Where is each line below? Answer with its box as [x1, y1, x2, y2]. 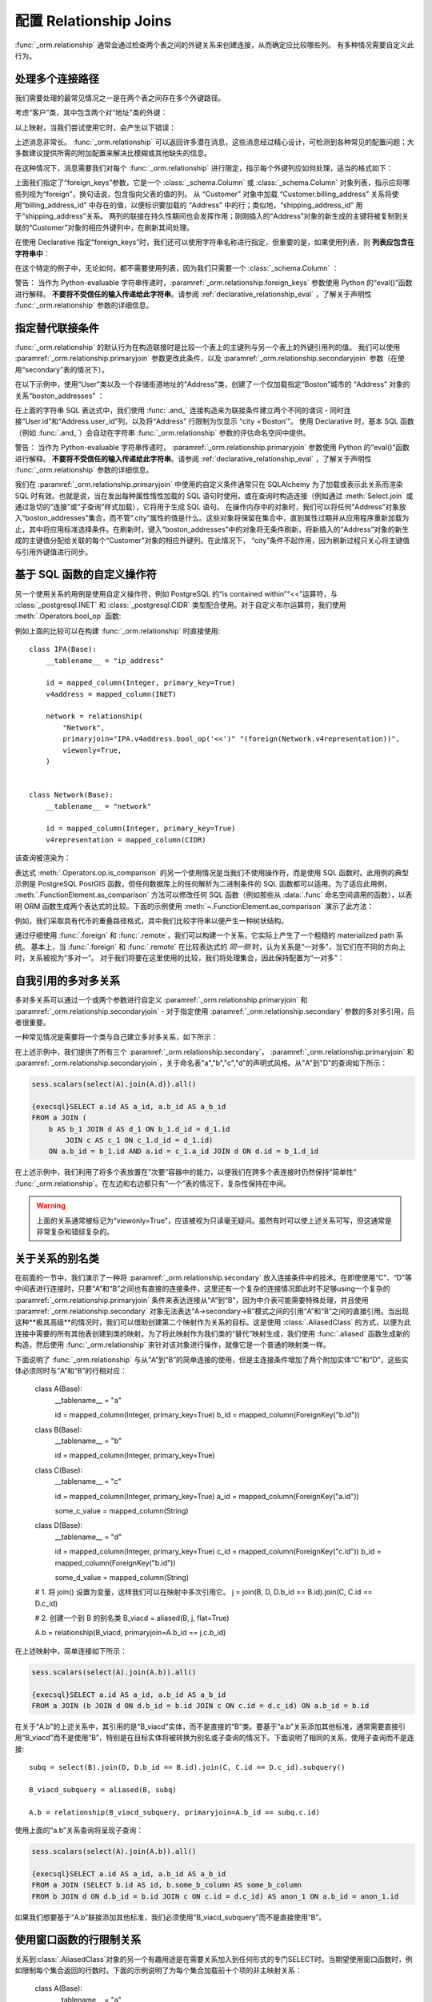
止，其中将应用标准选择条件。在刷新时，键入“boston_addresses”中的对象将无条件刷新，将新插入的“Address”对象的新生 [14, 525, 410, 534]
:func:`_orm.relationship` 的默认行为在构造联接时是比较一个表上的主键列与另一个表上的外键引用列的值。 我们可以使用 [14, 343, 400, 352]
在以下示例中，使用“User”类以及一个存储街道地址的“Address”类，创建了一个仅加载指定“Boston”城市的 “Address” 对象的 [14, 380, 411, 389]
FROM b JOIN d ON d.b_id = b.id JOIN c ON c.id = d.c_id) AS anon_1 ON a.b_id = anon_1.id [31, 1891, 399, 1901]
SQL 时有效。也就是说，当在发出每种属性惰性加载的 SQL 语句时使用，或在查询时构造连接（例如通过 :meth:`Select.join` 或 [14, 491, 414, 500]
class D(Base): [34, 1521, 83, 1530]
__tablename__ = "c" [54, 1477, 122, 1486]
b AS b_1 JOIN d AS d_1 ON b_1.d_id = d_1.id [48, 1124, 230, 1133]
